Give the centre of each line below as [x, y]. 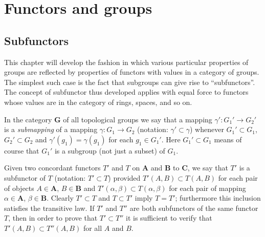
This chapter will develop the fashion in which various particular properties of [126, 62]
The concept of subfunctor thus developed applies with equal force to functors [126, 92]
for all [93, 228]
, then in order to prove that [53, 218]
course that [22, 150]
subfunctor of [25, 177]
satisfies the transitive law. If [49, 208]
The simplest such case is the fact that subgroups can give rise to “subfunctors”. [130, 82]
